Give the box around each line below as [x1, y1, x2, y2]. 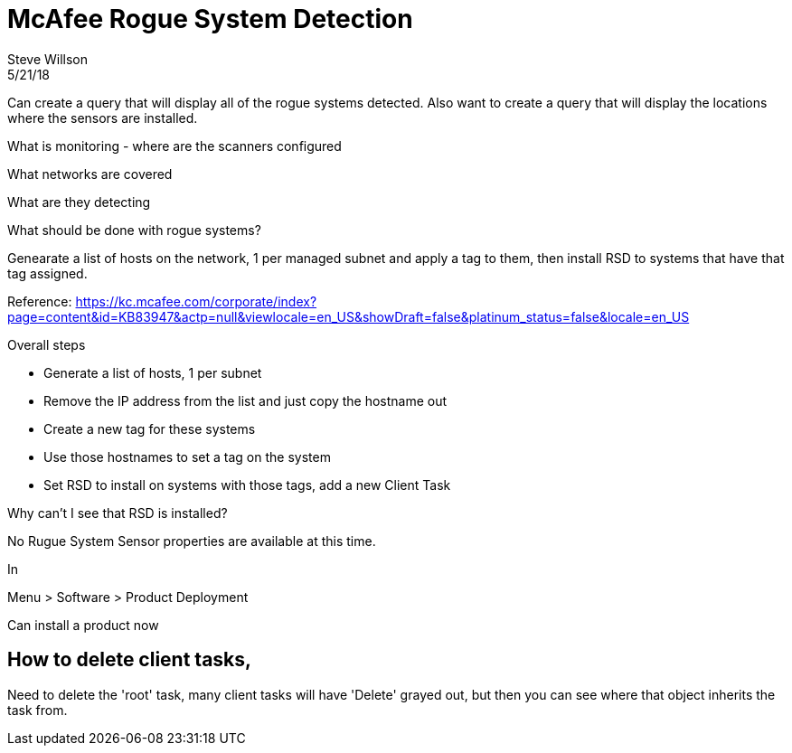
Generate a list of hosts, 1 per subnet [43, 364, 262, 381]
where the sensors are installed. [7, 109, 198, 126]
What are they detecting [7, 193, 151, 210]
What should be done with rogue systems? [7, 221, 261, 238]
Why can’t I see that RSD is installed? [7, 504, 228, 521]
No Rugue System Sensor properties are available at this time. [7, 532, 376, 549]
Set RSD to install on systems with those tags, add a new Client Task [43, 476, 451, 493]
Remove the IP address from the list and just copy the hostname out [43, 392, 448, 409]
